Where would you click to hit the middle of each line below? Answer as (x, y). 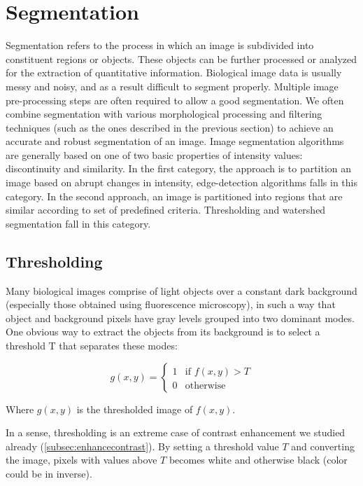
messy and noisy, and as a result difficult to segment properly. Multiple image (172, 86)
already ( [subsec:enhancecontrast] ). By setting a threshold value (142, 446)
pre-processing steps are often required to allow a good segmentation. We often (175, 100)
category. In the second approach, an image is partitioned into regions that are (174, 196)
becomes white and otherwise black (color (258, 460)
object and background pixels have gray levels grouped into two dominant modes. (180, 318)
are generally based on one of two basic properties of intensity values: (154, 154)
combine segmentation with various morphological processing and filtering (164, 114)
